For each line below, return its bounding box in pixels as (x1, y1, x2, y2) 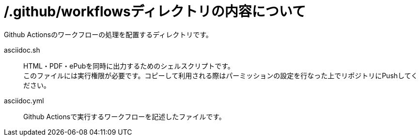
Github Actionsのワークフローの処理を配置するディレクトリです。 (4, 30, 213, 39)
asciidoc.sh (4, 45, 40, 54)
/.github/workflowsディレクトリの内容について (4, 3, 306, 20)
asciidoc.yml (4, 96, 44, 105)
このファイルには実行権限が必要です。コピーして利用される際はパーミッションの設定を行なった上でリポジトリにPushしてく (23, 71, 418, 80)
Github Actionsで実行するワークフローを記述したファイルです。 (23, 112, 226, 121)
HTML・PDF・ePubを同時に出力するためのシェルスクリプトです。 (23, 61, 234, 70)
